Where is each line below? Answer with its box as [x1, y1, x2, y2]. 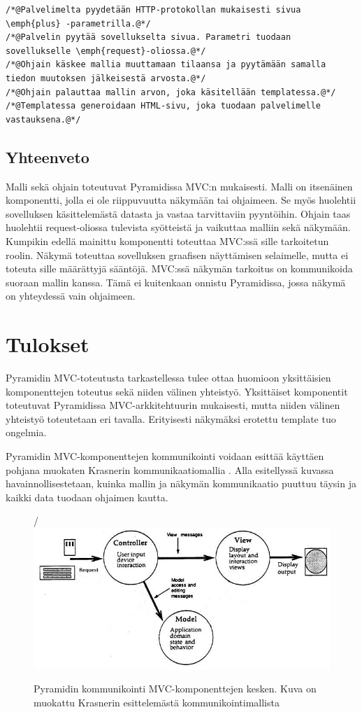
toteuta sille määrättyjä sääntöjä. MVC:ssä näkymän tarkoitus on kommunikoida [6, 261, 353, 276]
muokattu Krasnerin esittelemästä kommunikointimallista [34, 695, 280, 710]
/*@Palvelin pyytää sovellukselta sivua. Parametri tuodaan [6, 32, 291, 43]
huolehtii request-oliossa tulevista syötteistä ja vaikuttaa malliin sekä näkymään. [6, 220, 351, 235]
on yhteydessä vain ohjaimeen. [6, 288, 136, 303]
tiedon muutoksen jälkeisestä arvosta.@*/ [6, 73, 206, 83]
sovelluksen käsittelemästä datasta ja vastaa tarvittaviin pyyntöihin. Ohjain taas [6, 206, 351, 221]
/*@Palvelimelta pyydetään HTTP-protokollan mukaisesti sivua [6, 5, 301, 15]
